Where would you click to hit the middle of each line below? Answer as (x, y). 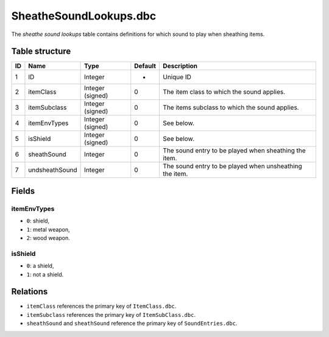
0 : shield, (38, 221)
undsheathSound (53, 170)
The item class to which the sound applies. (224, 92)
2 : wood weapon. (48, 238)
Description (180, 66)
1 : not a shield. (45, 274)
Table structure (41, 51)
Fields (23, 191)
